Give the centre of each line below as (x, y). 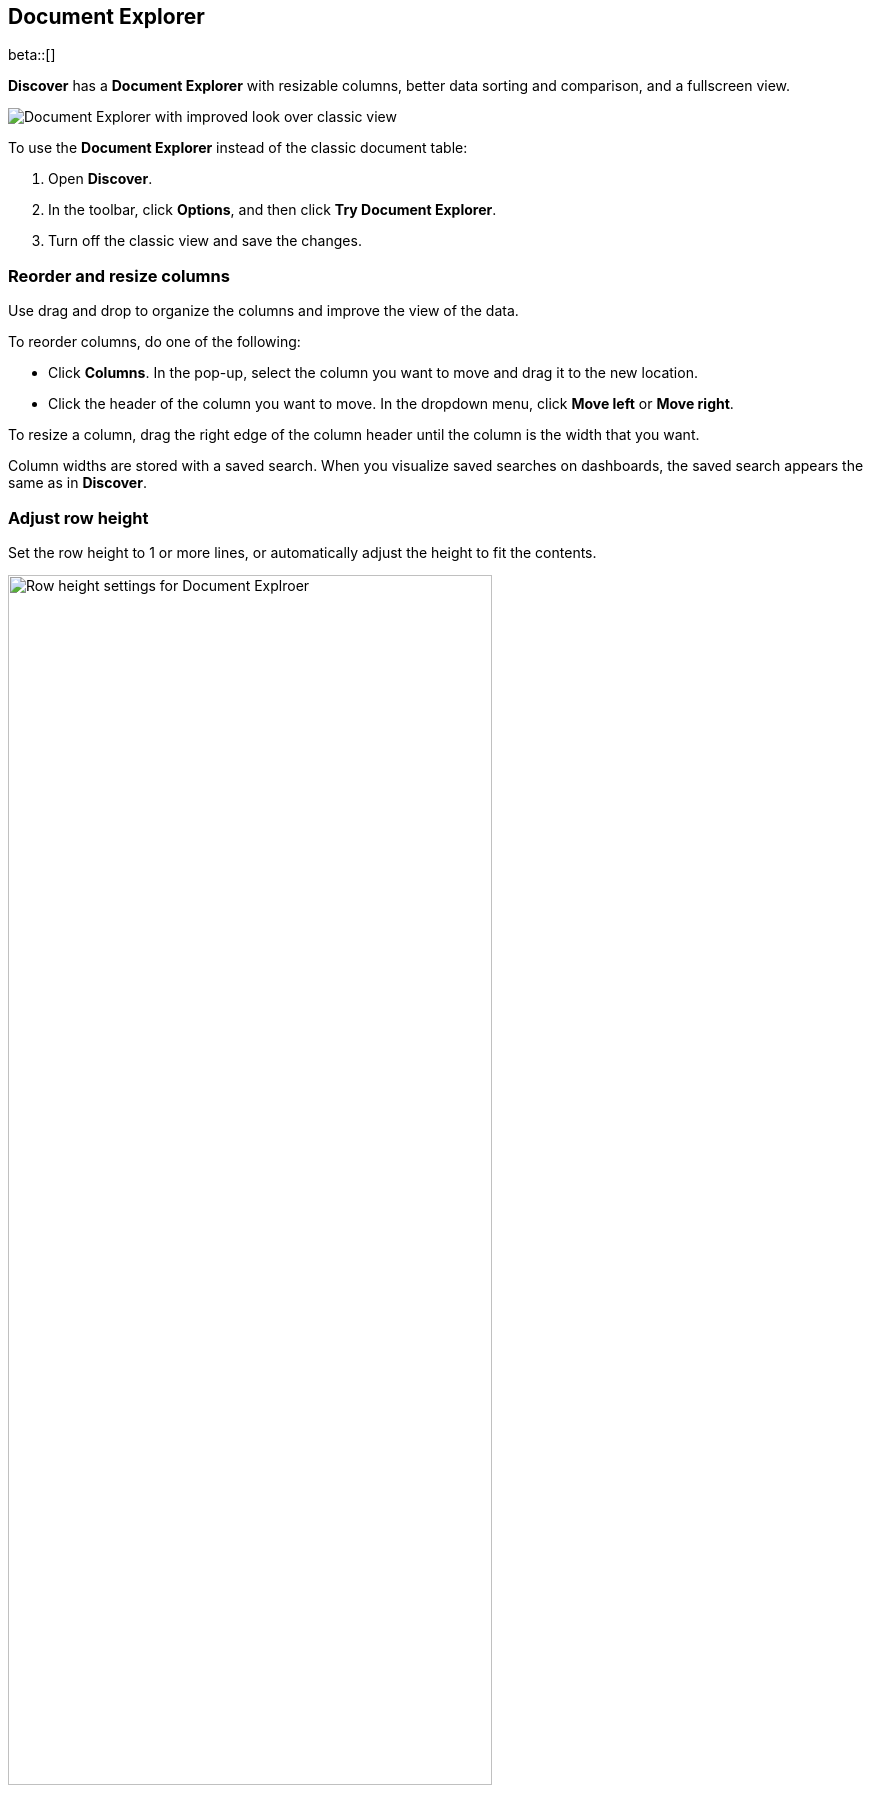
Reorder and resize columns (119, 275)
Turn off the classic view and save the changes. (205, 241)
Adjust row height (78, 517)
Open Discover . (100, 179)
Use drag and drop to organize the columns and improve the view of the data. (263, 311)
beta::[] (32, 55)
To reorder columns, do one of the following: (154, 342)
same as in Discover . (77, 483)
